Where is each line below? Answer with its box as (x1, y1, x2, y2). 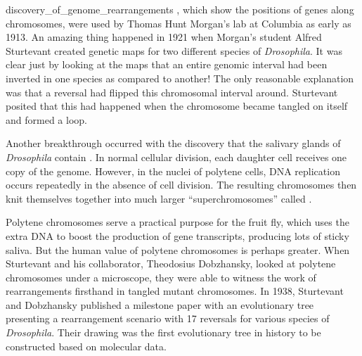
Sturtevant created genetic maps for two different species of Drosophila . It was (6, 43, 342, 58)
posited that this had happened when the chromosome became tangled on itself (6, 98, 348, 113)
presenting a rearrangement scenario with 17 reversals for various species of (6, 311, 330, 326)
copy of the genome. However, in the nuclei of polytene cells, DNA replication (6, 163, 340, 178)
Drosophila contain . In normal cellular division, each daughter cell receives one (6, 149, 347, 164)
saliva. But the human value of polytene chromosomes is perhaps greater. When (6, 242, 350, 257)
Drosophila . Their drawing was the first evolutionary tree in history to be (6, 325, 321, 340)
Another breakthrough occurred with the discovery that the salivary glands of (6, 136, 341, 151)
